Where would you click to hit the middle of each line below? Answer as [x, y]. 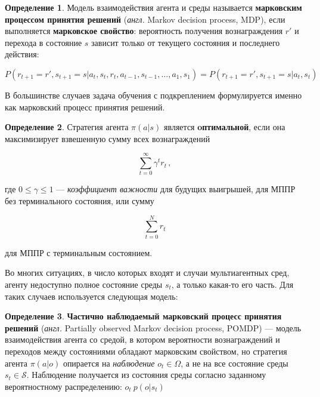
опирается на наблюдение [109, 363]
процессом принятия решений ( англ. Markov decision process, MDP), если [145, 19]
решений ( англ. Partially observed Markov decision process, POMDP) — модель [153, 327]
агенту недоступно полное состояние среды [84, 284]
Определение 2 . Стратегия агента [67, 127]
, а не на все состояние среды [234, 363]
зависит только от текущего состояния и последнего [186, 42]
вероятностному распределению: [63, 386]
